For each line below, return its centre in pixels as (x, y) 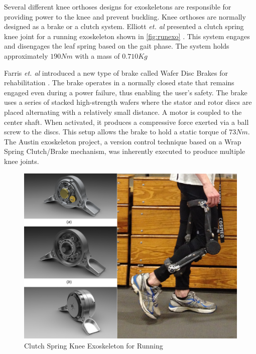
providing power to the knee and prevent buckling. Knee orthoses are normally (125, 16)
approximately (26, 55)
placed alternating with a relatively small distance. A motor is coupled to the (123, 112)
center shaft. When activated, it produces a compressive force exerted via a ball (126, 122)
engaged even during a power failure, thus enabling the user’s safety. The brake (126, 92)
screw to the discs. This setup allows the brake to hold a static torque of (115, 132)
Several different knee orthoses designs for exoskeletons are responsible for (118, 7)
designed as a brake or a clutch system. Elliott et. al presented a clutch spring (124, 26)
